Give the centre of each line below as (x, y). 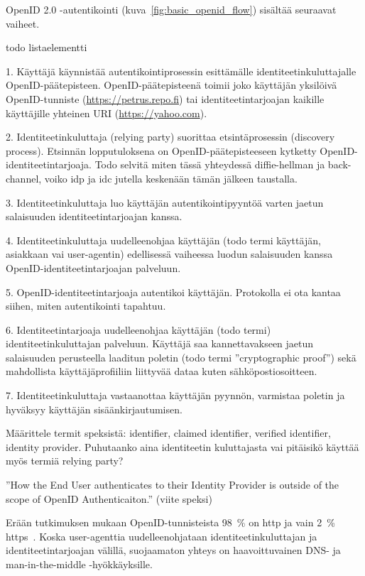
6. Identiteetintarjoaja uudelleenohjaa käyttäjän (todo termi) (138, 329)
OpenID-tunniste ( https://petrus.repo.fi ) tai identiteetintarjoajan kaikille (165, 98)
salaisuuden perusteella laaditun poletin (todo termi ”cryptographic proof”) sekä (181, 357)
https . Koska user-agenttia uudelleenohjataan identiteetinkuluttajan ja (162, 536)
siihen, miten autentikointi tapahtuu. (86, 306)
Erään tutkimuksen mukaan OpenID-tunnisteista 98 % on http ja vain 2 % (170, 522)
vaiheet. (23, 23)
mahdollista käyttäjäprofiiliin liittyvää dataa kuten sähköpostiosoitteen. (162, 371)
